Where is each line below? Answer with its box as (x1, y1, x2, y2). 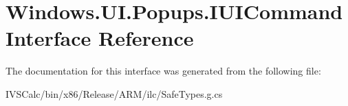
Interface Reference (6, 24, 194, 52)
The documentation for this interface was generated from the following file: (6, 64, 321, 78)
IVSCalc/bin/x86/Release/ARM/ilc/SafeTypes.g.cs (6, 86, 223, 101)
